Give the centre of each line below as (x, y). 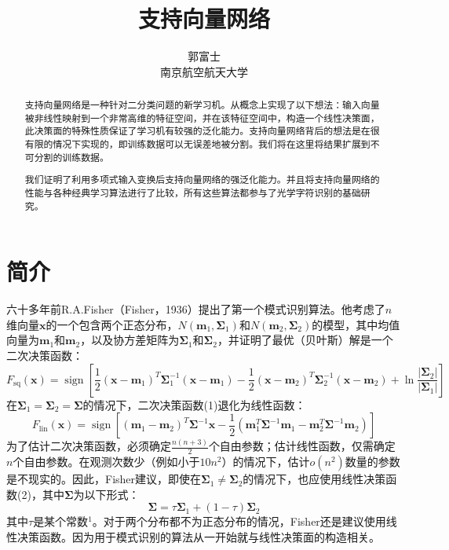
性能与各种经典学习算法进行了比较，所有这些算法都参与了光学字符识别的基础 (193, 192)
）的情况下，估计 (266, 462)
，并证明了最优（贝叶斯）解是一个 (305, 340)
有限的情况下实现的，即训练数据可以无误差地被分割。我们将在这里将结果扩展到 (197, 144)
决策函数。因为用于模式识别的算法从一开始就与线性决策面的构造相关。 (198, 537)
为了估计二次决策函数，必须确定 (89, 446)
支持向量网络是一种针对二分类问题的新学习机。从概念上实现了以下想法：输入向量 (202, 105)
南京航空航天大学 (204, 71)
